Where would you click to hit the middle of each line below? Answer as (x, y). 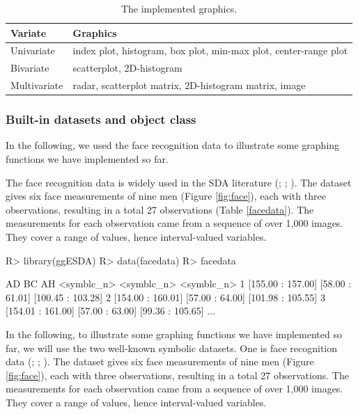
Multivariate (37, 85)
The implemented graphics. (179, 8)
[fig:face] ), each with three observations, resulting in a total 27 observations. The (177, 375)
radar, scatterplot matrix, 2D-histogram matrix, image (189, 85)
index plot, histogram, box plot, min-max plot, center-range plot (210, 50)
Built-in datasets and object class (101, 119)
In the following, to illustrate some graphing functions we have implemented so (174, 334)
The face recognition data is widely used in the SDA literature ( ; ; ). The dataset (179, 182)
